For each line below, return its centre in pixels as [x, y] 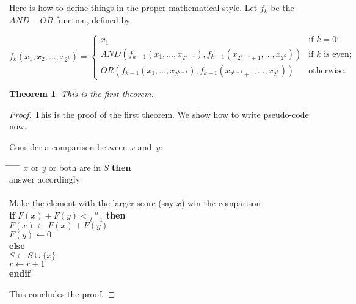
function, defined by [93, 19]
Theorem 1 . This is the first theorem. [82, 94]
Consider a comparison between [68, 147]
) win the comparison [221, 203]
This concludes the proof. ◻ [62, 294]
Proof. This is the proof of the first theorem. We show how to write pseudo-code [159, 114]
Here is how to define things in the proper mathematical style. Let [133, 7]
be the [282, 7]
